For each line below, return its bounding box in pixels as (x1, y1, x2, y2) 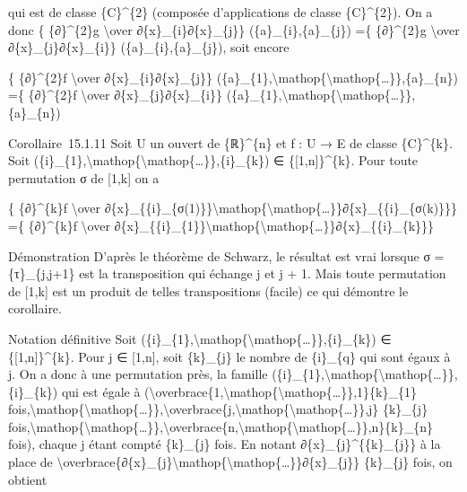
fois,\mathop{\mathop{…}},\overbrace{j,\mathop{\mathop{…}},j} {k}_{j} (8, 400, 428, 418)
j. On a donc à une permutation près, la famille (8, 365, 268, 383)
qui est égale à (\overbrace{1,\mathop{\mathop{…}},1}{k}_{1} (61, 382, 417, 400)
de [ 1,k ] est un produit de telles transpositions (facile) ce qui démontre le (8, 281, 409, 300)
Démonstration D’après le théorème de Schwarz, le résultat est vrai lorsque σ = (8, 246, 445, 265)
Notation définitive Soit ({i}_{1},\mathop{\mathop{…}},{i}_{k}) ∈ (8, 329, 392, 347)
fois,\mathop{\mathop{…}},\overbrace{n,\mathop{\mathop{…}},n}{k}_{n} (8, 417, 433, 435)
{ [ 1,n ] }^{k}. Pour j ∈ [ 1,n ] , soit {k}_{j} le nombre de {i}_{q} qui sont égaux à (8, 347, 451, 365)
